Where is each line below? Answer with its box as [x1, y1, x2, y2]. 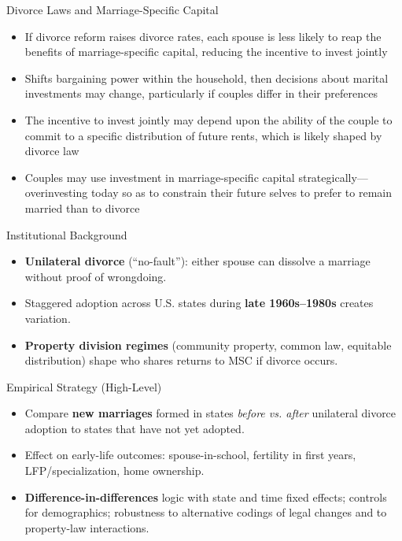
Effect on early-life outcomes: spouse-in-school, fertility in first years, [24, 447, 356, 463]
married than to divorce [24, 199, 140, 216]
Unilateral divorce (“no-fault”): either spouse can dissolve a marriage [24, 253, 371, 269]
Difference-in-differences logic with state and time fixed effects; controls [24, 488, 387, 505]
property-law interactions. [24, 519, 149, 535]
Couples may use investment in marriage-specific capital [24, 169, 295, 185]
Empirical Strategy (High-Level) [6, 378, 162, 395]
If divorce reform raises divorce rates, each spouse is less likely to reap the [24, 28, 382, 44]
